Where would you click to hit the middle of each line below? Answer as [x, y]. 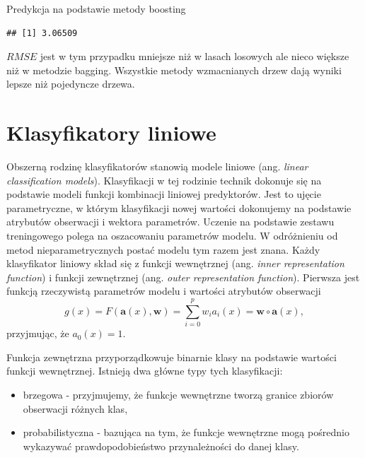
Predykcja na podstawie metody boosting [96, 8]
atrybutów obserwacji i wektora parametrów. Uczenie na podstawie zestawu [170, 222]
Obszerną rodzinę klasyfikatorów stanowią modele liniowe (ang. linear [157, 166]
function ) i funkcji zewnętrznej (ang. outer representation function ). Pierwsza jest [183, 277]
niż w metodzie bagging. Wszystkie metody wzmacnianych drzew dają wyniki [174, 70]
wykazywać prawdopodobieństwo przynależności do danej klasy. [161, 446]
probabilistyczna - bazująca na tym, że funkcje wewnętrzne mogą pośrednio [186, 432]
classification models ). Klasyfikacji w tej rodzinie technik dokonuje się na [164, 180]
